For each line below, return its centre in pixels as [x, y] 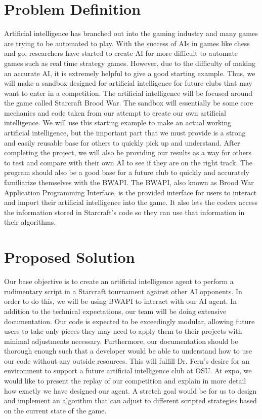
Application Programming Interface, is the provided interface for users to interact [130, 192]
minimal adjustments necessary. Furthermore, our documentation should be [121, 341]
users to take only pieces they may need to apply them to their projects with [123, 331]
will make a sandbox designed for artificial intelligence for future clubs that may [128, 83]
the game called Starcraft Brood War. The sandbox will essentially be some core [129, 103]
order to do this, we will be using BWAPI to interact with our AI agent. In [120, 301]
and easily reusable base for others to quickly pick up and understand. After [122, 142]
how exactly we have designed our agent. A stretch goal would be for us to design [130, 390]
